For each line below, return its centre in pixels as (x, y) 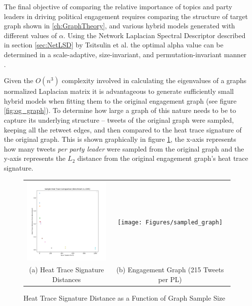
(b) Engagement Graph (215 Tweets (170, 270)
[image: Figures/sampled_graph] (170, 222)
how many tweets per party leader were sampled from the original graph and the (124, 148)
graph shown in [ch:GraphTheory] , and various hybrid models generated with (120, 26)
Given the (19, 80)
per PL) (170, 279)
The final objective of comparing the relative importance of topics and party (118, 6)
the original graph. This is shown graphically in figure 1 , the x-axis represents (120, 139)
